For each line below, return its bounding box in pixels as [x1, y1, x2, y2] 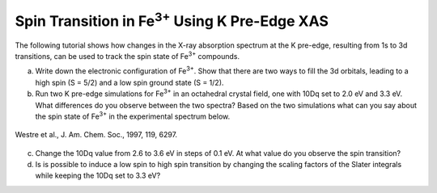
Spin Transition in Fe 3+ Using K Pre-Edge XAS [15, 9, 329, 30]
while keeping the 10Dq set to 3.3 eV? [35, 170, 161, 181]
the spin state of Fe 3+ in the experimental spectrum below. [35, 110, 231, 121]
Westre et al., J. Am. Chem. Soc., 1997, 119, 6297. [15, 130, 178, 140]
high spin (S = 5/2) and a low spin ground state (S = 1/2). [35, 78, 224, 87]
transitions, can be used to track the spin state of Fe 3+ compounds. [15, 50, 240, 61]
